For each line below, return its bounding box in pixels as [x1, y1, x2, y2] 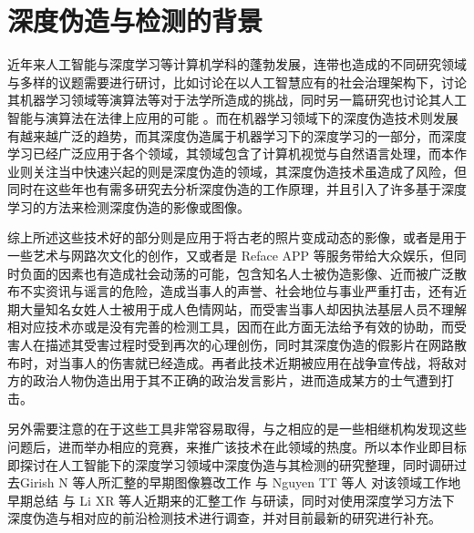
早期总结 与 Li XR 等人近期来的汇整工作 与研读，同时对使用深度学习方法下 [7, 490, 455, 509]
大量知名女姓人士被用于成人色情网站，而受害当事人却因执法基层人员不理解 [19, 299, 467, 318]
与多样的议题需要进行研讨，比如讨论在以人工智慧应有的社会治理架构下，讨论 [7, 72, 467, 91]
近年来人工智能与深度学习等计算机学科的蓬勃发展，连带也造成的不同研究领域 [7, 55, 467, 74]
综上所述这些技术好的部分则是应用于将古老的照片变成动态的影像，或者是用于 [7, 228, 467, 247]
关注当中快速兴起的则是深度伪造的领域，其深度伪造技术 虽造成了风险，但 [32, 161, 467, 180]
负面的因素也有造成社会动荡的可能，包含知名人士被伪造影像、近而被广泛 [19, 263, 454, 282]
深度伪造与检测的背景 [7, 2, 263, 39]
